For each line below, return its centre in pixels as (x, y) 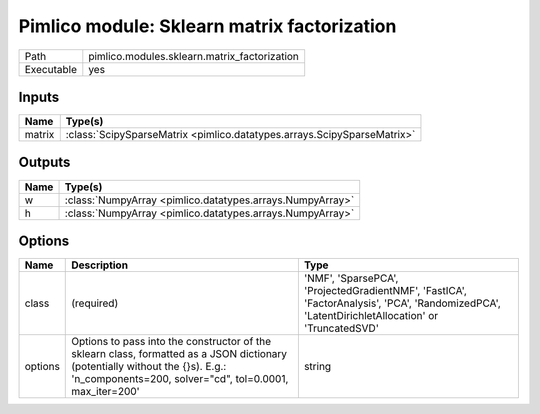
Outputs (44, 162)
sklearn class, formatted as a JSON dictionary (179, 354)
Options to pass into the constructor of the (171, 342)
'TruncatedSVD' (341, 328)
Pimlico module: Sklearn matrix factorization (207, 26)
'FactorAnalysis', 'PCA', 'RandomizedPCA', (402, 303)
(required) (95, 303)
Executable (50, 69)
